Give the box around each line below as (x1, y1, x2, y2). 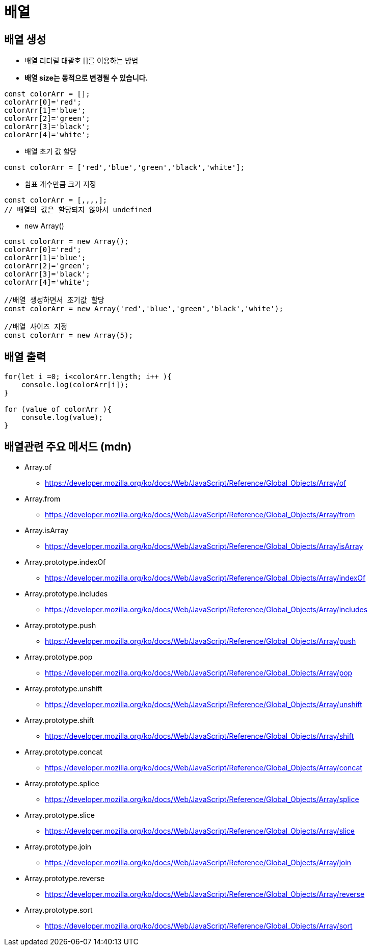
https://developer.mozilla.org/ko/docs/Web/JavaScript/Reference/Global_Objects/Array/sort (45, 921, 353, 930)
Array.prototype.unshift (24, 684, 102, 693)
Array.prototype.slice (24, 810, 95, 819)
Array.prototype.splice (24, 779, 99, 788)
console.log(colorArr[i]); (21, 381, 129, 389)
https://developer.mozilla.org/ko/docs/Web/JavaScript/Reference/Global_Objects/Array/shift (45, 731, 354, 740)
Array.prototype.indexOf (24, 557, 106, 566)
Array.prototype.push (24, 620, 96, 630)
